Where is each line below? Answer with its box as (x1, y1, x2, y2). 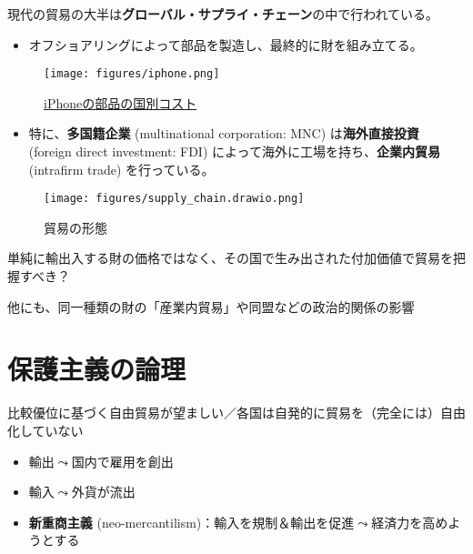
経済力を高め (371, 512, 448, 531)
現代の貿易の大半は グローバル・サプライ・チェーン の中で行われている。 (7, 5, 439, 23)
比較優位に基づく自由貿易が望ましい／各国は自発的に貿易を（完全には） (7, 403, 440, 422)
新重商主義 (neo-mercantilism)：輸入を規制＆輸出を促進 (28, 512, 355, 531)
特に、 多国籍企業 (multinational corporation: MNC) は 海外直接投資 (28, 124, 419, 143)
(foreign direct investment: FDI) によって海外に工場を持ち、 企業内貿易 (28, 142, 440, 161)
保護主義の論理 (7, 350, 186, 388)
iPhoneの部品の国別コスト (44, 93, 197, 112)
